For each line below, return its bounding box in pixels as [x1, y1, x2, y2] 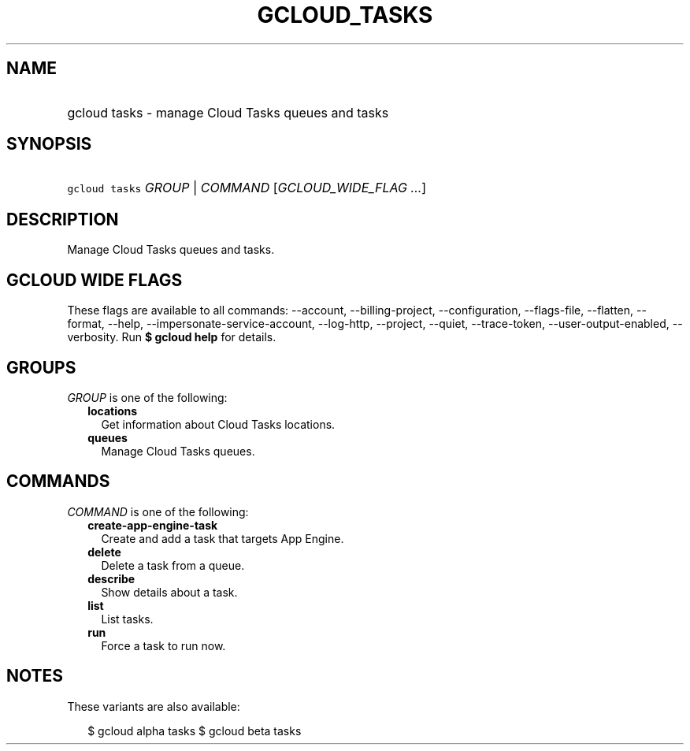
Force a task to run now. [101, 638, 226, 652]
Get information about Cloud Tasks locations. [101, 417, 336, 431]
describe [87, 571, 135, 586]
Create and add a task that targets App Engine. [101, 531, 344, 545]
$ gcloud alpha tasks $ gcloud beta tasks [87, 723, 302, 738]
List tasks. [101, 612, 154, 626]
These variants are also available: [67, 699, 240, 713]
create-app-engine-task [87, 518, 218, 532]
